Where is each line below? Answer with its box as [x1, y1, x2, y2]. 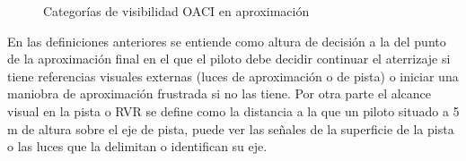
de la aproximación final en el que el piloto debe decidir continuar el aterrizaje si [7, 49, 451, 68]
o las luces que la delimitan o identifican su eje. [7, 137, 268, 156]
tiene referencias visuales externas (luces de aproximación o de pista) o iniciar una [7, 66, 459, 85]
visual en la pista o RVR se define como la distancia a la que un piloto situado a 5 [7, 101, 460, 120]
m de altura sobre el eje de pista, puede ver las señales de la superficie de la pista [7, 119, 454, 138]
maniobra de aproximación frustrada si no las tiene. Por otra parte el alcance [7, 84, 432, 103]
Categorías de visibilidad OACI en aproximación [43, 2, 310, 20]
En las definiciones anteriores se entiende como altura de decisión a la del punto [7, 31, 446, 50]
